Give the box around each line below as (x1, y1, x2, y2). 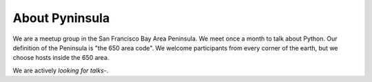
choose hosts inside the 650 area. (12, 54, 110, 62)
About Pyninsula (12, 10, 110, 25)
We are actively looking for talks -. (12, 66, 109, 74)
